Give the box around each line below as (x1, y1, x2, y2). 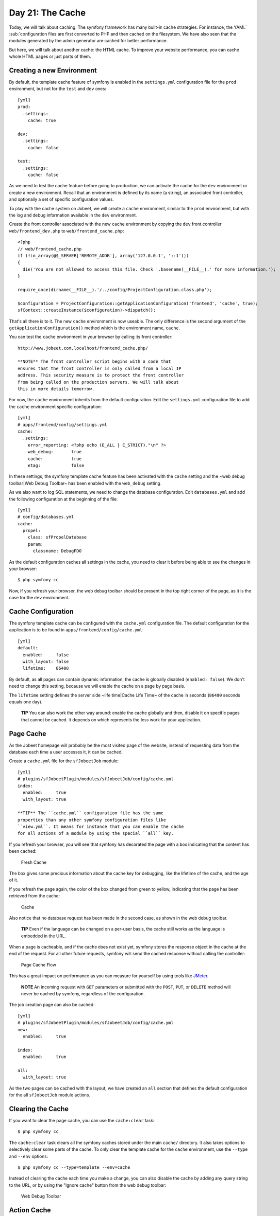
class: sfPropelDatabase (27, 535, 87, 540)
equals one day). (9, 699, 43, 705)
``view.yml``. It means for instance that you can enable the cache (17, 823, 184, 829)
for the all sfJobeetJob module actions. (9, 1092, 91, 1098)
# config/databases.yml (17, 514, 74, 520)
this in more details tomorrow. (17, 386, 95, 392)
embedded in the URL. (21, 933, 66, 939)
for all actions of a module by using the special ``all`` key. (17, 831, 174, 836)
